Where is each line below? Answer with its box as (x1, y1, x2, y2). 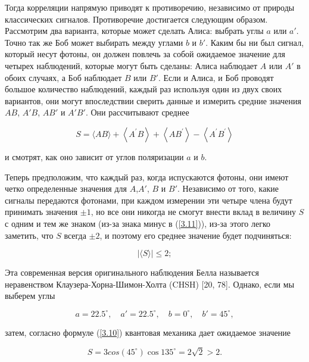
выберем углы (5, 289, 55, 302)
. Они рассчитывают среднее (85, 106, 189, 118)
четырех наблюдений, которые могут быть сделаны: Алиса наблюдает (5, 59, 258, 71)
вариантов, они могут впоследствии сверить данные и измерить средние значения (5, 94, 301, 107)
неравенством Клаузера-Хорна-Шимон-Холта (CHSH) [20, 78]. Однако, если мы (5, 277, 295, 290)
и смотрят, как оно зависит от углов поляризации (5, 150, 184, 163)
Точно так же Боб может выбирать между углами (5, 36, 183, 48)
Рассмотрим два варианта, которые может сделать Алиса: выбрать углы (5, 24, 264, 37)
